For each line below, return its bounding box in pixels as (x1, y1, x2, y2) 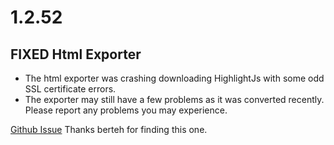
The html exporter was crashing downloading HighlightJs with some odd (24, 72, 325, 84)
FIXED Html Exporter (10, 46, 142, 63)
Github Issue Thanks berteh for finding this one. (10, 124, 208, 135)
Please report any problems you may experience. (24, 104, 228, 116)
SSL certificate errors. (24, 83, 117, 95)
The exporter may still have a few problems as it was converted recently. (24, 94, 325, 105)
